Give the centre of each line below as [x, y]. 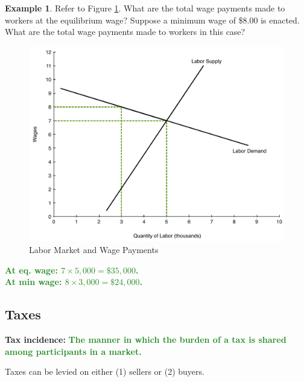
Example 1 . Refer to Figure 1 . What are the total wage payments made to [145, 8]
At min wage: [33, 282]
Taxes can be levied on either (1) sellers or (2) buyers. [105, 371]
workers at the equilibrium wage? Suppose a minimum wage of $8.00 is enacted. [152, 20]
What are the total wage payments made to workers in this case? [125, 32]
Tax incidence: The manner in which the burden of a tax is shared [146, 340]
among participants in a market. [73, 351]
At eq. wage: [31, 270]
